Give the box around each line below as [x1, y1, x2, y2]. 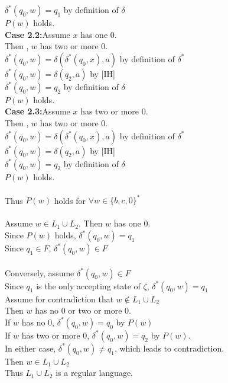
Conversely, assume [5, 266, 74, 279]
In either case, [5, 341, 56, 354]
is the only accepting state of [36, 279, 141, 292]
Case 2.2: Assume [5, 28, 70, 40]
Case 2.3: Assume [5, 105, 70, 117]
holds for [54, 194, 86, 206]
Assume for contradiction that [5, 292, 114, 305]
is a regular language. [56, 366, 133, 379]
